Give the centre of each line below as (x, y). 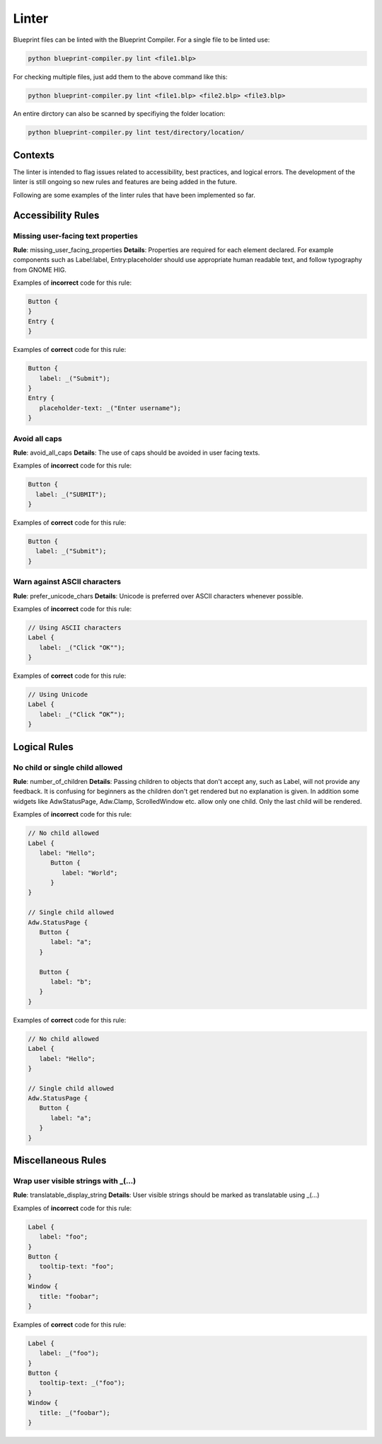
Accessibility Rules (56, 215)
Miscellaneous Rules (60, 1160)
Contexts (34, 155)
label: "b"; (71, 982)
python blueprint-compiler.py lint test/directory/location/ (136, 132)
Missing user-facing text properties (75, 236)
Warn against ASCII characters (67, 582)
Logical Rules (43, 747)
